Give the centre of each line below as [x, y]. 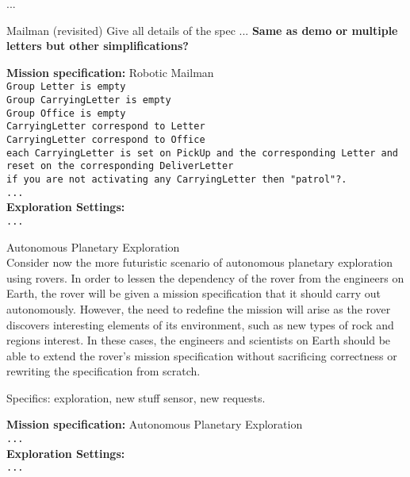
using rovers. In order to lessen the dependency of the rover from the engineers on [205, 277]
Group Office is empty [66, 113]
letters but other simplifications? [98, 46]
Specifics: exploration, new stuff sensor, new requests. [136, 397]
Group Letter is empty [66, 87]
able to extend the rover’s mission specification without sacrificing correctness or [202, 355]
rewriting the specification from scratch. [103, 371]
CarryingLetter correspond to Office [106, 140]
